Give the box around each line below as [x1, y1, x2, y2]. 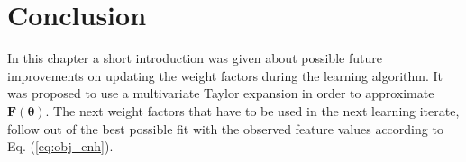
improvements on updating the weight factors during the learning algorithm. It [7, 66, 443, 85]
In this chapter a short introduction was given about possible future [7, 49, 382, 67]
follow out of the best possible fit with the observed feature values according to [7, 119, 443, 138]
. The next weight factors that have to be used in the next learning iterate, [45, 101, 460, 120]
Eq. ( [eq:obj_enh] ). [7, 137, 114, 156]
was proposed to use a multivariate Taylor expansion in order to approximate [7, 84, 434, 103]
